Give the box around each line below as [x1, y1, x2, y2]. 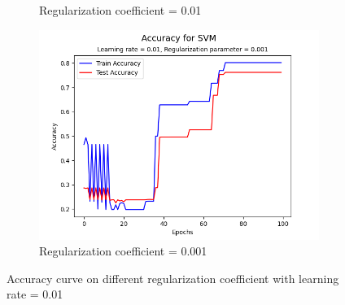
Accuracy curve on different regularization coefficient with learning [7, 269, 339, 286]
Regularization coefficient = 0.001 [39, 242, 207, 259]
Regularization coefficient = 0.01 [39, 2, 202, 18]
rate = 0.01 [7, 285, 63, 303]
